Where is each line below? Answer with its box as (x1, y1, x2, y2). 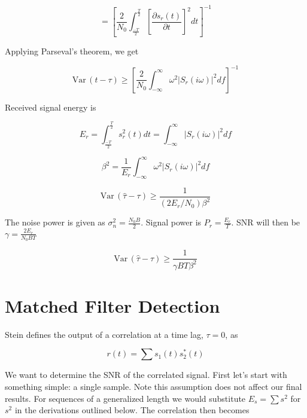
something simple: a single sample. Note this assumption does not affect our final (5, 380, 302, 392)
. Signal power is (141, 216, 202, 228)
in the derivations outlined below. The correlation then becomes (14, 404, 250, 416)
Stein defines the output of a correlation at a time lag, (5, 328, 203, 340)
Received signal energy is (5, 100, 96, 113)
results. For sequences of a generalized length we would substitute (5, 392, 246, 404)
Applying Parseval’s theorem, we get (5, 44, 139, 57)
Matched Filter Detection (5, 293, 220, 318)
